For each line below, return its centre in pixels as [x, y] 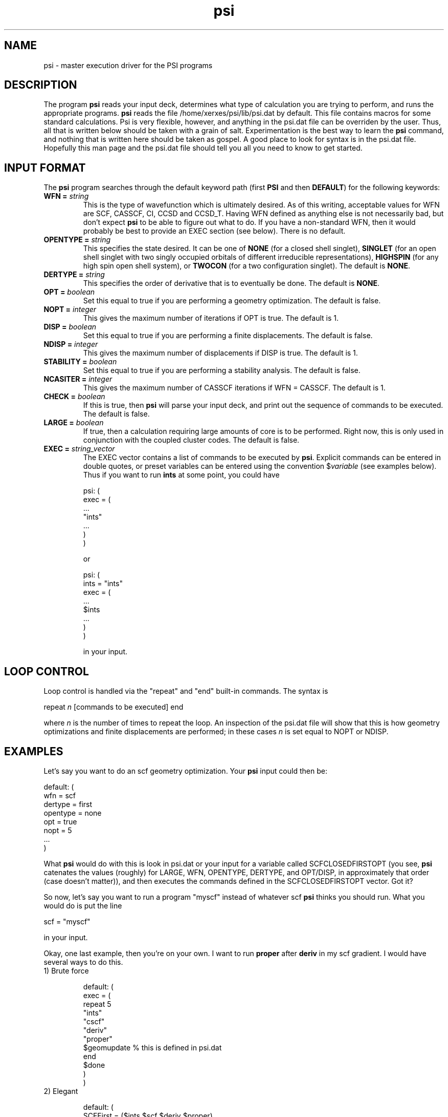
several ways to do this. [83, 962]
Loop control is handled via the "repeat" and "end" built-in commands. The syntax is [186, 691]
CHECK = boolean [74, 397]
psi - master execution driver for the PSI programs [128, 65]
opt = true [60, 821]
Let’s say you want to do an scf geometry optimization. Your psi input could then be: [185, 771]
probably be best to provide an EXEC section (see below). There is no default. [214, 231]
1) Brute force [66, 970]
